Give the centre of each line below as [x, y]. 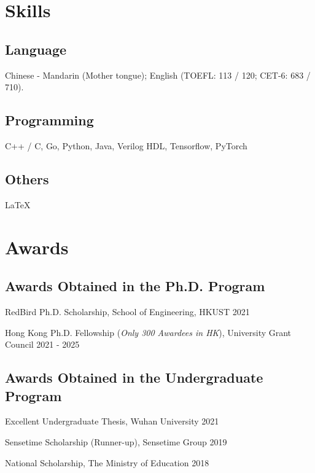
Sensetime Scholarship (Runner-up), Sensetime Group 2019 [116, 441]
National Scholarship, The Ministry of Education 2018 [107, 462]
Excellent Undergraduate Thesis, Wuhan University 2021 [112, 421]
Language [36, 49]
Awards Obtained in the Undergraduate [134, 377]
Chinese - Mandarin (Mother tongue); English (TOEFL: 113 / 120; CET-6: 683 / [158, 75]
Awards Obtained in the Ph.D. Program [135, 286]
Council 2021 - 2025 [42, 344]
